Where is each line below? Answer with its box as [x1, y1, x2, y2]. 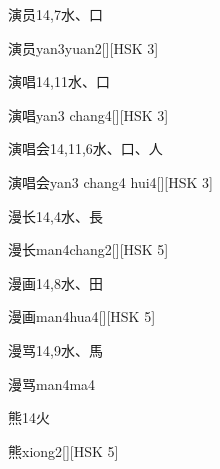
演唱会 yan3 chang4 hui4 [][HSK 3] [8, 171, 213, 192]
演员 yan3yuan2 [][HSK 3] [8, 37, 159, 58]
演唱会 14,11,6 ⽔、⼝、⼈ [8, 138, 163, 159]
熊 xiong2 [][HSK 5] [8, 440, 119, 461]
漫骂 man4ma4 [8, 373, 96, 394]
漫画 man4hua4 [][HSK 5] [8, 306, 156, 327]
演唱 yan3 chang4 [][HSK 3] [8, 104, 169, 125]
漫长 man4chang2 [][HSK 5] [8, 239, 169, 260]
